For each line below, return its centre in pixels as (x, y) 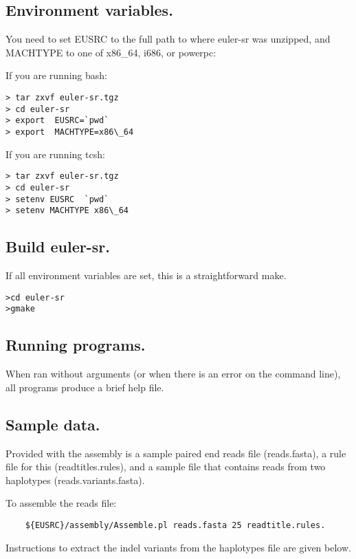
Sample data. (53, 424)
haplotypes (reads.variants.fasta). (75, 480)
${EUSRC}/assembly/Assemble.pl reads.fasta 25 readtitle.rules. (175, 525)
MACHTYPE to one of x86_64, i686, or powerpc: (111, 52)
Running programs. (76, 345)
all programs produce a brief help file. (85, 387)
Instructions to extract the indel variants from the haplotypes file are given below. (178, 547)
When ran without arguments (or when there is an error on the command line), (173, 374)
